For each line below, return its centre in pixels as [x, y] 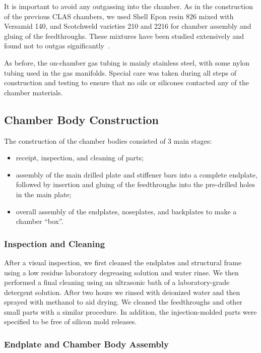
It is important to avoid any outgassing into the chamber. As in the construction [129, 6]
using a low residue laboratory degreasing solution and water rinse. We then [121, 272]
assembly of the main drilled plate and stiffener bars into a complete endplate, [137, 174]
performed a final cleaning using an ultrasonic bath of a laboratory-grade [117, 282]
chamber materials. [34, 92]
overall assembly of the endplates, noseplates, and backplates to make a [126, 211]
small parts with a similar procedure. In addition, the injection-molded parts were [130, 311]
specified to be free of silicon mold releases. [71, 321]
